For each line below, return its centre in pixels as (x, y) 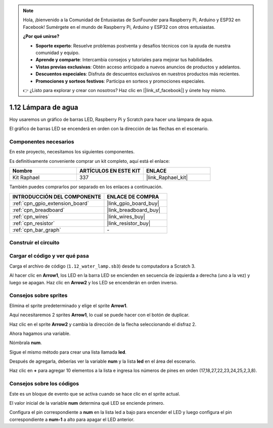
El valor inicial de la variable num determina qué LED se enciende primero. (87, 403)
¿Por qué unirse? (41, 36)
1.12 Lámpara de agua (44, 107)
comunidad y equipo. (58, 53)
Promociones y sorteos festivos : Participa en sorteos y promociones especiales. (121, 81)
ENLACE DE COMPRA (133, 196)
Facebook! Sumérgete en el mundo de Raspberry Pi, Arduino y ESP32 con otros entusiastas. (119, 27)
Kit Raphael (26, 178)
